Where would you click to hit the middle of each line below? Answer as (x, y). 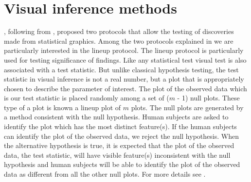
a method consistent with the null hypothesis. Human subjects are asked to (116, 117)
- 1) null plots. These (208, 98)
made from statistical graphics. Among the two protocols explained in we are (119, 41)
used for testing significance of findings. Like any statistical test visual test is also (125, 59)
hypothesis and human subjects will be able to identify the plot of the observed (122, 164)
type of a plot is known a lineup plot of (63, 107)
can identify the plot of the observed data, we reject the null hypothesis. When (121, 136)
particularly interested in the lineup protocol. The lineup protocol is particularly (124, 50)
